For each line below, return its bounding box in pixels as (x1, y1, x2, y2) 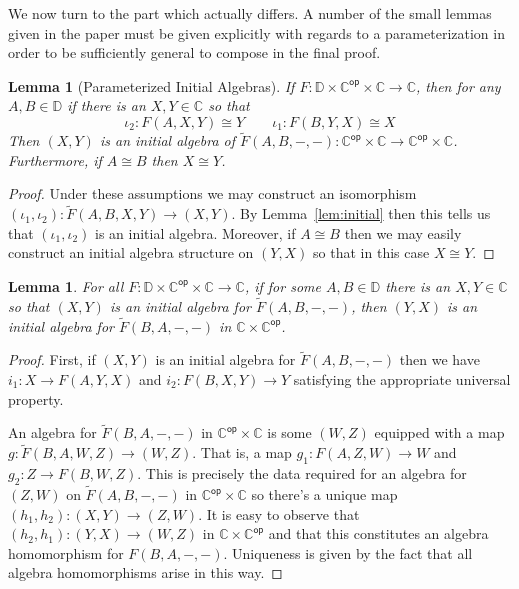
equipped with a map (374, 422, 505, 443)
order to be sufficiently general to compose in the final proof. (8, 42, 381, 63)
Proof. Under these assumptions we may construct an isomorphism (8, 183, 417, 204)
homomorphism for (8, 542, 124, 563)
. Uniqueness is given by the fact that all (223, 542, 473, 563)
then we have (399, 349, 480, 370)
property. (8, 388, 64, 409)
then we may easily (344, 222, 462, 243)
